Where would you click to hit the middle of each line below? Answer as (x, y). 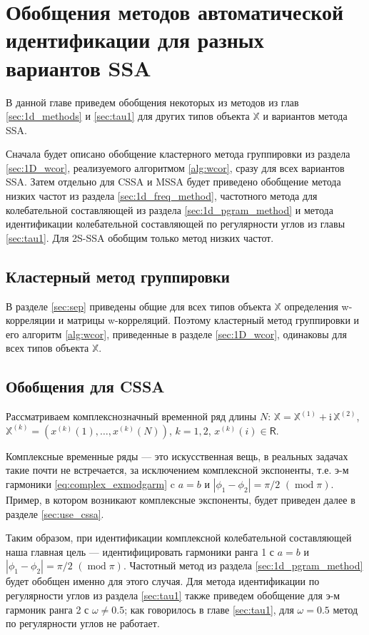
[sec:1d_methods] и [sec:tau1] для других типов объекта (128, 116)
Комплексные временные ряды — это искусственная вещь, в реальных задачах (177, 456)
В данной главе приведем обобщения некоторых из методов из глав (152, 102)
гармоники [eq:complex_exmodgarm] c (90, 484)
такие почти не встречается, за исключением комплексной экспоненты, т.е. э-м (177, 470)
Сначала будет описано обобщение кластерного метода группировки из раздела (178, 154)
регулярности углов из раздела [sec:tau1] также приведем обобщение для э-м (173, 595)
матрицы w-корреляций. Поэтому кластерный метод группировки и (213, 320)
